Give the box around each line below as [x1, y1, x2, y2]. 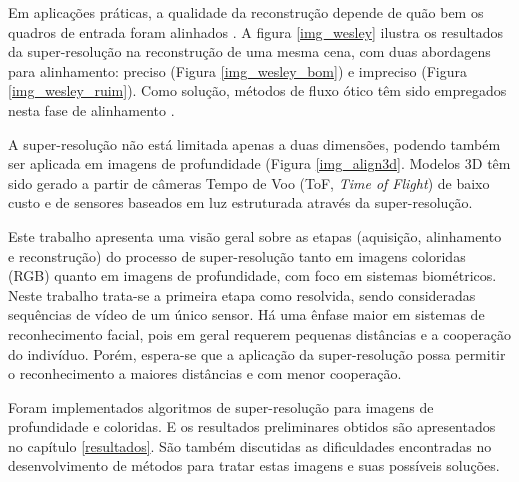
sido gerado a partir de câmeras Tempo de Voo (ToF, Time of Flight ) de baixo [8, 172, 490, 193]
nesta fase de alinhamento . [8, 99, 175, 120]
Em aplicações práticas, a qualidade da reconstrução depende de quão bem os [8, 2, 484, 22]
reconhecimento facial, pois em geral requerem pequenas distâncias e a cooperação [8, 323, 511, 344]
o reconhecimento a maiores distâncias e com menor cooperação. [8, 363, 402, 384]
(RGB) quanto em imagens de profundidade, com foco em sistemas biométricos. [8, 265, 497, 286]
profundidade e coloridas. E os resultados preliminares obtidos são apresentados [8, 416, 496, 437]
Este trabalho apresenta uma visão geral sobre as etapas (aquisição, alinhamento [8, 225, 502, 246]
